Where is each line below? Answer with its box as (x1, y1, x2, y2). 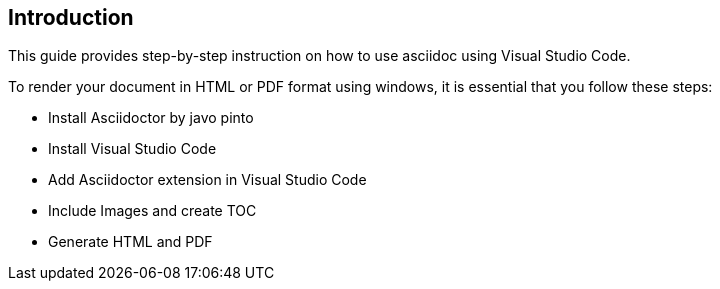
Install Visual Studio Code (48, 140, 217, 158)
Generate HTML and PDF (48, 233, 213, 251)
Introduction (8, 5, 134, 30)
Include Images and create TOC (48, 202, 257, 220)
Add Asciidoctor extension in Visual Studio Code (48, 171, 367, 189)
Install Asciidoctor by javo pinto (48, 109, 254, 127)
